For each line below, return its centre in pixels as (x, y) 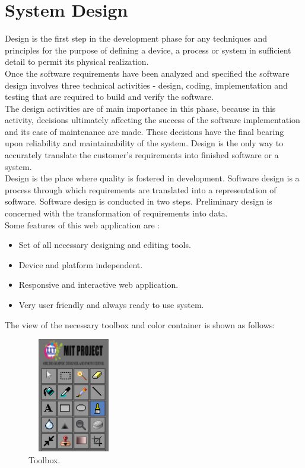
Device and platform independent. (81, 264)
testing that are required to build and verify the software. (109, 97)
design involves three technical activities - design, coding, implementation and (146, 85)
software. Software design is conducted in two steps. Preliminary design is (139, 201)
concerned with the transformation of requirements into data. (116, 213)
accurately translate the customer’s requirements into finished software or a (142, 155)
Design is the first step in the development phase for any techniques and (136, 38)
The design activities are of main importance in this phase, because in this (140, 108)
